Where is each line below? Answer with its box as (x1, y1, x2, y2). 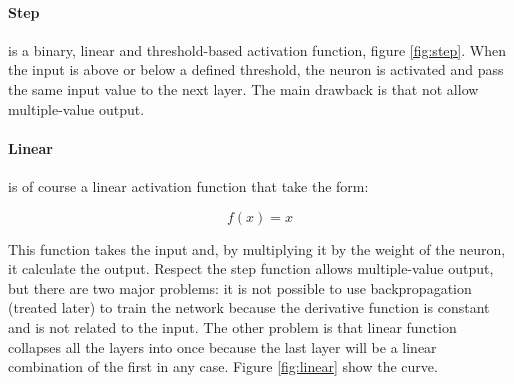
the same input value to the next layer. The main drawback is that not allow (8, 78, 479, 99)
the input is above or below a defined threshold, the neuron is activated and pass (8, 59, 504, 80)
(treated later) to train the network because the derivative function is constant (8, 297, 490, 318)
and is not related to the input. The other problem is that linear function (8, 316, 457, 337)
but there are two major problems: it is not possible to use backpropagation (8, 277, 472, 298)
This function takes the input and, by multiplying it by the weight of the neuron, (8, 238, 506, 259)
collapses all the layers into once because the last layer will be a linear (8, 336, 437, 357)
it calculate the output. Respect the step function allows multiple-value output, (8, 258, 494, 279)
